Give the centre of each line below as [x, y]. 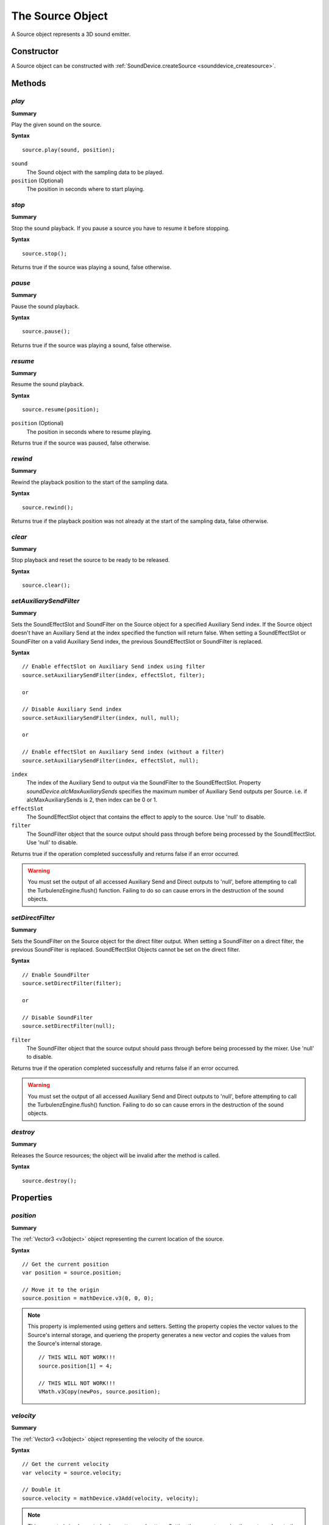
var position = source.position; [72, 1273]
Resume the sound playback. [48, 384]
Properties [32, 1198]
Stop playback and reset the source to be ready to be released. [90, 560]
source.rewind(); [48, 507]
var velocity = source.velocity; [72, 1473]
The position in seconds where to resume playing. [89, 432]
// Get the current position [65, 1264]
